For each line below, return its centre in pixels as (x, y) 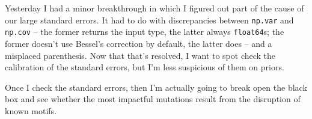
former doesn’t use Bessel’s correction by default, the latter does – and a (139, 43)
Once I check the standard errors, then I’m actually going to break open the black (156, 87)
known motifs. (31, 110)
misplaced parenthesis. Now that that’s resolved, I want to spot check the (140, 55)
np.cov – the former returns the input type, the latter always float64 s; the (145, 32)
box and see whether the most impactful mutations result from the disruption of (153, 99)
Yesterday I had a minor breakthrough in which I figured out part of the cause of (154, 8)
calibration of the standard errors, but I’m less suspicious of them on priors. (145, 67)
